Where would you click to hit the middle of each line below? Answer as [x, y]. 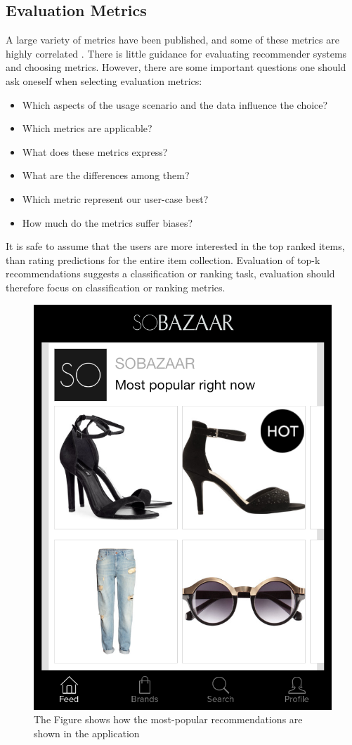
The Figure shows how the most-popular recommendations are [168, 719]
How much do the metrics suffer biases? [107, 222]
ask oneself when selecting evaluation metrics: [104, 80]
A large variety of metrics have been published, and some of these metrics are [172, 40]
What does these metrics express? [95, 151]
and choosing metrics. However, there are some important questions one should [176, 67]
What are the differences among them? [106, 175]
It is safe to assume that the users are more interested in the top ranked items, [175, 246]
